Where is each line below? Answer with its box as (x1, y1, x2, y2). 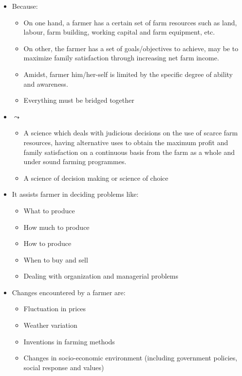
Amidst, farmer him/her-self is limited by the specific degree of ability (23, 69, 233, 79)
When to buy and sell (23, 254, 88, 264)
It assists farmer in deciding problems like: (12, 189, 139, 199)
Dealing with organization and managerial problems (23, 271, 178, 281)
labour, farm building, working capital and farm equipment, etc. (23, 27, 215, 37)
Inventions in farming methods (23, 336, 115, 346)
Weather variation (23, 320, 77, 330)
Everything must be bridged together (23, 95, 134, 105)
